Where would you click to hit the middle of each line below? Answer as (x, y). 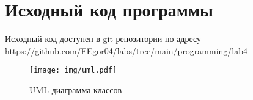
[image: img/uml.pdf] (73, 70)
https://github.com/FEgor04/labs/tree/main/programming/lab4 (127, 50)
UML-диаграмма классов (76, 89)
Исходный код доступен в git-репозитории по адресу (103, 39)
